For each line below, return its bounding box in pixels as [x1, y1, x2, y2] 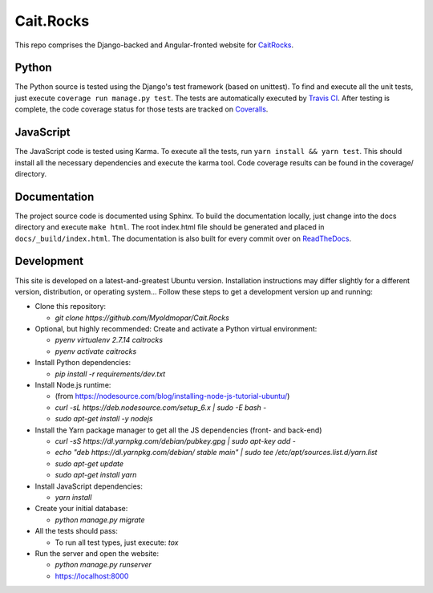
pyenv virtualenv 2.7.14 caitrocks [55, 335, 164, 345]
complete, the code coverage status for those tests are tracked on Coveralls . [14, 104, 269, 114]
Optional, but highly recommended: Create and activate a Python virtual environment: [34, 324, 318, 334]
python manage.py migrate [55, 514, 145, 525]
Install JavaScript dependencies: [34, 481, 144, 491]
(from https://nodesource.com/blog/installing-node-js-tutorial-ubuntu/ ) [55, 392, 290, 401]
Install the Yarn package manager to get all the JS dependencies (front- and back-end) [34, 425, 322, 435]
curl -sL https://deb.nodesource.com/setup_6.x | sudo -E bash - [55, 402, 267, 412]
